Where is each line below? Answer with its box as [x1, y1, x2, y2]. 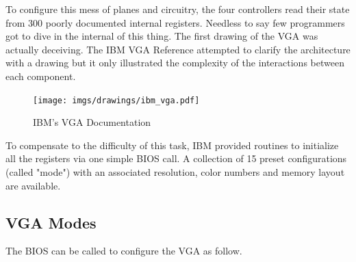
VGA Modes [5, 211, 97, 233]
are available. [5, 178, 61, 192]
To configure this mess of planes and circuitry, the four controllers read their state [5, 2, 350, 16]
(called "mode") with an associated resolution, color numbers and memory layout [5, 165, 345, 179]
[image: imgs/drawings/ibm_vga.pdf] [33, 95, 200, 105]
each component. [5, 68, 76, 83]
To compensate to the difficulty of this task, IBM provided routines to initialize [5, 137, 339, 152]
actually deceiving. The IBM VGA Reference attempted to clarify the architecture [5, 42, 351, 56]
